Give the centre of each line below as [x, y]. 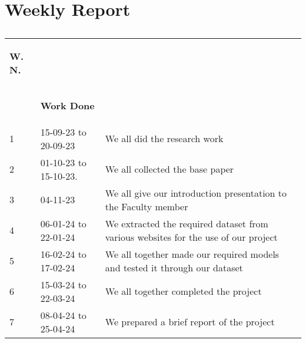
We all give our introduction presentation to [196, 193]
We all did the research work [164, 139]
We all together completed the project [183, 291]
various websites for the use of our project [191, 237]
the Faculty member [147, 206]
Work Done [67, 105]
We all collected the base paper [169, 169]
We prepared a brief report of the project [190, 322]
